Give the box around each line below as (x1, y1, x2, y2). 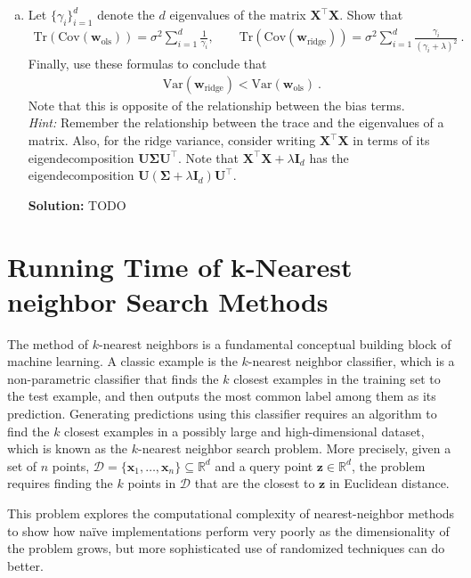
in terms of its (353, 131, 430, 150)
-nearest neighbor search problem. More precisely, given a (138, 439, 451, 458)
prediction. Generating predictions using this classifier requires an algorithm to (7, 404, 437, 423)
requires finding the (7, 474, 113, 493)
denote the (97, 5, 155, 23)
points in (127, 474, 176, 493)
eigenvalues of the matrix (169, 5, 306, 23)
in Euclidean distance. (329, 474, 450, 493)
